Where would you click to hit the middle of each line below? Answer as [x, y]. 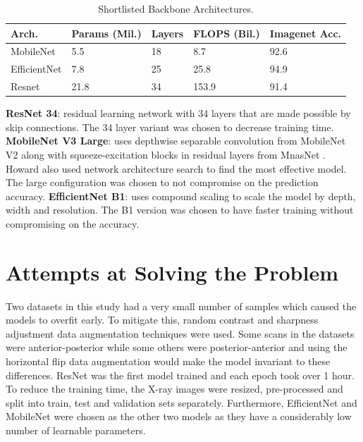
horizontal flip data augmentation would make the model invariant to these [168, 361]
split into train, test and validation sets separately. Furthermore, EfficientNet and [181, 402]
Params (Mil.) [106, 33]
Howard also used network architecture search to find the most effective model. [176, 168]
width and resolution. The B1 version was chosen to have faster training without [180, 210]
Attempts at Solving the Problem [172, 272]
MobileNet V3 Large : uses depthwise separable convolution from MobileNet [176, 141]
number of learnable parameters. [76, 430]
